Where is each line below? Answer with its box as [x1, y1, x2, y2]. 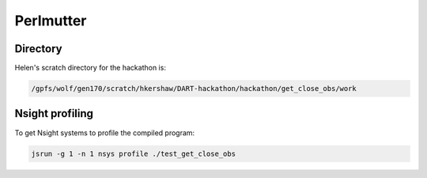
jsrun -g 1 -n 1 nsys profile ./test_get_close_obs [31, 149, 236, 158]
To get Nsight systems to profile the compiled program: [14, 127, 195, 138]
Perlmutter [14, 12, 87, 29]
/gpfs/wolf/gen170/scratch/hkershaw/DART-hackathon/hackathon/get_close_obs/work [31, 84, 357, 93]
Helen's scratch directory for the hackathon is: [14, 63, 166, 73]
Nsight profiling [14, 107, 94, 120]
